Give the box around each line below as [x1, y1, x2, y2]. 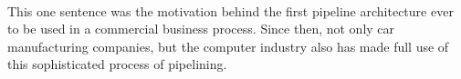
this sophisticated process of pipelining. [7, 54, 227, 74]
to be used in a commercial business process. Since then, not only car [7, 19, 395, 38]
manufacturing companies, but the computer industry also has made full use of [7, 36, 449, 55]
